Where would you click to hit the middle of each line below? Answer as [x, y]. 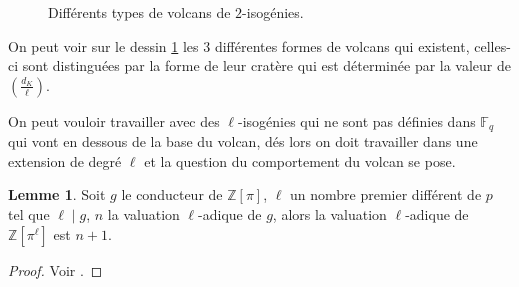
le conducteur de [172, 194]
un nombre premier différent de [386, 194]
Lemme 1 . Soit [57, 194]
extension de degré [65, 160]
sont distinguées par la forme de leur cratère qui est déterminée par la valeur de [267, 65]
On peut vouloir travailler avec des [114, 120]
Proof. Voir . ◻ [55, 269]
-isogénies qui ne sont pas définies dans [357, 120]
